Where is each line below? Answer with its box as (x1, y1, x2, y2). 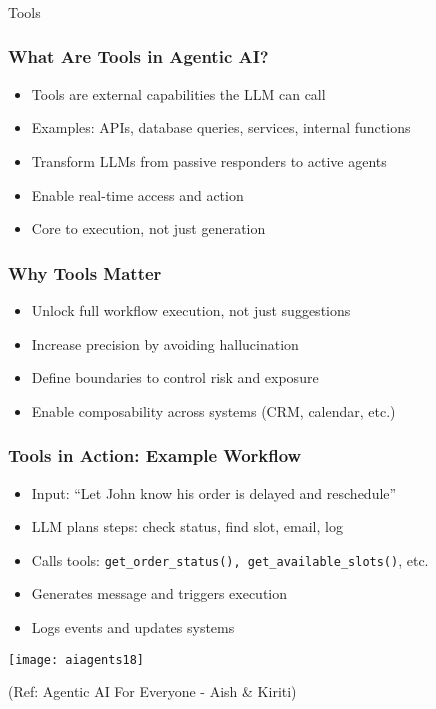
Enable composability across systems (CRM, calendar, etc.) (31, 400, 396, 421)
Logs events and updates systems (31, 616, 235, 637)
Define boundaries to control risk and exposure (31, 367, 319, 388)
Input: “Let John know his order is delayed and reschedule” (31, 482, 397, 503)
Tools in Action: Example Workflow (8, 443, 302, 468)
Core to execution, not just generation (31, 218, 266, 239)
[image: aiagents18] (8, 652, 145, 667)
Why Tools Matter (8, 260, 162, 285)
